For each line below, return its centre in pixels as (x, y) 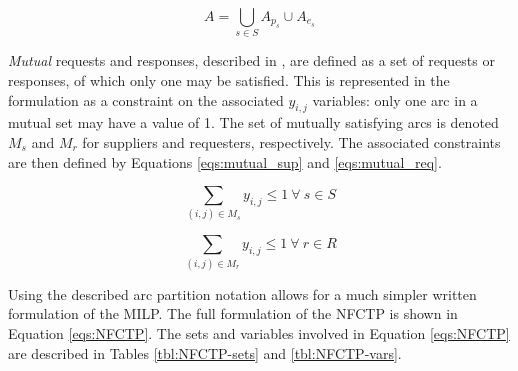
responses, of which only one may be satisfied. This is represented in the (229, 79)
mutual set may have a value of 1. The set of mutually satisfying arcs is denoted (253, 122)
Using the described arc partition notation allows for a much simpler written (242, 293)
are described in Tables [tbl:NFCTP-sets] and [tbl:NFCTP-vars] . (205, 352)
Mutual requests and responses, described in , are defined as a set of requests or (251, 60)
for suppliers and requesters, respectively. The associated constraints (291, 141)
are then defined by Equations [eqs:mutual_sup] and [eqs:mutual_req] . (225, 161)
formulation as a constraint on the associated (146, 99)
